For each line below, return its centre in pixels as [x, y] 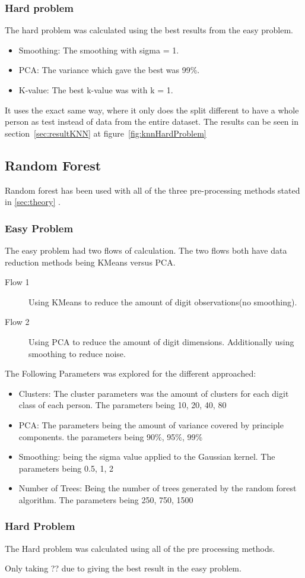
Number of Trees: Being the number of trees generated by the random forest [158, 488]
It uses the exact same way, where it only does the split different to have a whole [152, 110]
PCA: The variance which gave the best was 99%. [109, 70]
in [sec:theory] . [33, 202]
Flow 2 [17, 322]
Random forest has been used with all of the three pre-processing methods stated [152, 190]
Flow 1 [17, 282]
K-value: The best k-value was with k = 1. [96, 90]
